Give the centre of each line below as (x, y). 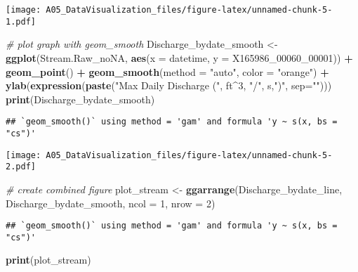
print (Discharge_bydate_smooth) (80, 99)
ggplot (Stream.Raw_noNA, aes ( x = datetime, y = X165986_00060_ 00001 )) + (179, 57)
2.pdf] (21, 167)
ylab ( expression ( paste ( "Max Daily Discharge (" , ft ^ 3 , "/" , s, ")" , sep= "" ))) (169, 85)
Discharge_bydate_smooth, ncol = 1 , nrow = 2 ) (111, 203)
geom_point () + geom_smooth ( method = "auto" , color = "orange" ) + (167, 71)
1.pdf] (21, 21)
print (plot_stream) (48, 260)
